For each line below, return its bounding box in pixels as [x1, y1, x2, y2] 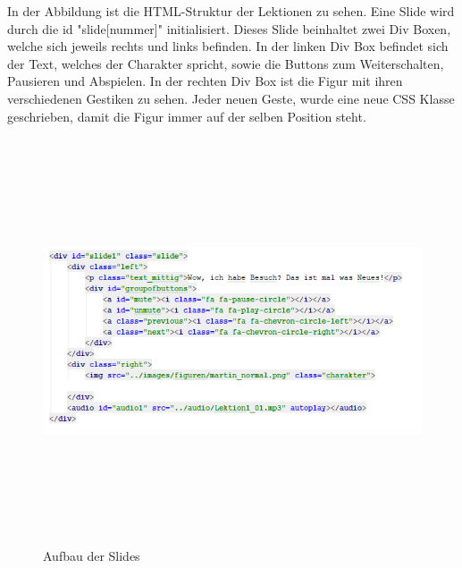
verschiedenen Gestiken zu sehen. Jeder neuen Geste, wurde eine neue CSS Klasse [7, 89, 455, 107]
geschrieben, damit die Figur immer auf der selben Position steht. [7, 106, 366, 125]
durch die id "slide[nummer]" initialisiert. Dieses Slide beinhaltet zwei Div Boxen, [7, 19, 451, 38]
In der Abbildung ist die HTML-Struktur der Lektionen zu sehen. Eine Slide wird [7, 2, 455, 20]
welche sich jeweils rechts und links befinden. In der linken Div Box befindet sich [7, 37, 449, 55]
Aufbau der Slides [43, 547, 140, 565]
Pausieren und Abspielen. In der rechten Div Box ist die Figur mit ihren [7, 72, 403, 90]
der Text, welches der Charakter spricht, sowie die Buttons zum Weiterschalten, [7, 54, 444, 72]
